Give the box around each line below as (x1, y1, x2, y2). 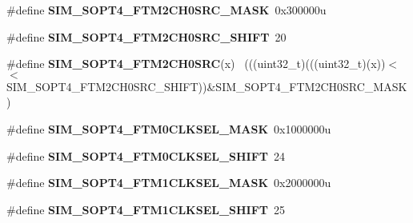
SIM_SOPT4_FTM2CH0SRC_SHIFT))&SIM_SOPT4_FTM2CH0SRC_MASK (6, 78, 407, 94)
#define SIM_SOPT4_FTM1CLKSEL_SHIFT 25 (6, 201, 286, 217)
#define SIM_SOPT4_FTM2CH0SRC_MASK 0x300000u (6, 2, 327, 18)
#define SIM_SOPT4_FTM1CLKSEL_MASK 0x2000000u (6, 174, 331, 191)
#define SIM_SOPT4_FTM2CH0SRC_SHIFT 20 (6, 28, 287, 45)
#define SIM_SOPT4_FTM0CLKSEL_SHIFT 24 (6, 147, 286, 164)
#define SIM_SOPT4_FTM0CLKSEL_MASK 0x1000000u (6, 120, 331, 137)
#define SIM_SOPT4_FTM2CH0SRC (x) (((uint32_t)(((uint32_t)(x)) (6, 55, 386, 72)
